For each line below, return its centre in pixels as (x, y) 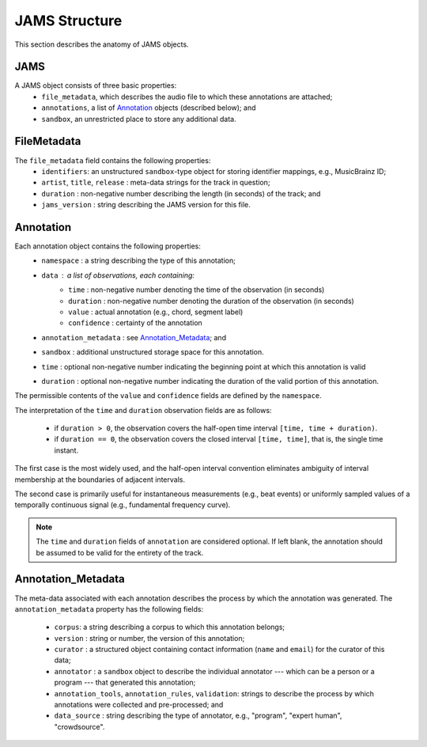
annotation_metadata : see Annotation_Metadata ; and (134, 337)
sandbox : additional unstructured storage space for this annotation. (153, 352)
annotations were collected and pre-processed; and (139, 705)
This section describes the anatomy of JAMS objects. (102, 44)
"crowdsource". (79, 726)
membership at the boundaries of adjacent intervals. (100, 480)
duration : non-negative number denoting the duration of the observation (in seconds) (212, 301)
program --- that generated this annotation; (125, 683)
